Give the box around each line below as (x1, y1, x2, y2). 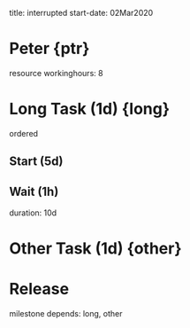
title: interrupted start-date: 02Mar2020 (9, 8, 154, 18)
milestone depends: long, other (9, 308, 123, 319)
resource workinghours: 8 (9, 67, 103, 78)
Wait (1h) (9, 184, 59, 199)
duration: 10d (9, 207, 57, 218)
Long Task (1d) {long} (9, 99, 171, 119)
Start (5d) (9, 154, 64, 169)
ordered (9, 128, 38, 138)
